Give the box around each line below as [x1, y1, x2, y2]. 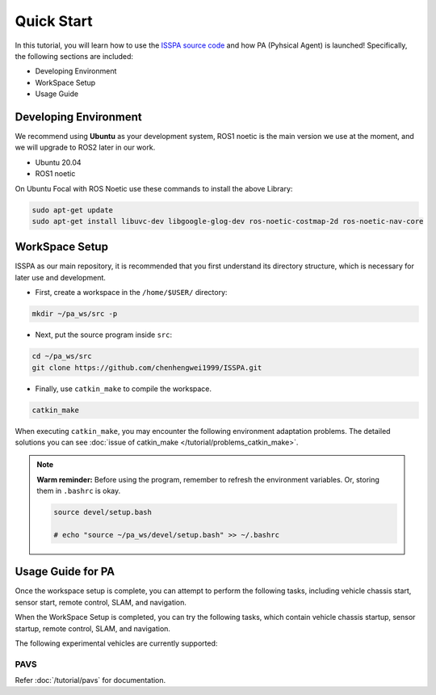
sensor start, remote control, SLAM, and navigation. [15, 597, 187, 607]
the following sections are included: [15, 51, 133, 61]
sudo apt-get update [31, 205, 113, 214]
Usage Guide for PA [15, 565, 115, 579]
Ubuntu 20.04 [35, 158, 82, 167]
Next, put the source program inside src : [35, 330, 173, 339]
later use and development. [15, 272, 107, 282]
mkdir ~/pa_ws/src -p [31, 310, 118, 318]
